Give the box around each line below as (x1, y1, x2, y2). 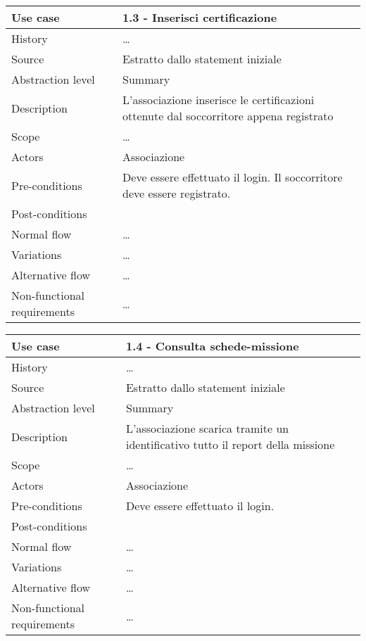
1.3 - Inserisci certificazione (122, 9, 277, 25)
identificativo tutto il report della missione (125, 436, 335, 452)
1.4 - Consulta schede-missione (125, 338, 299, 354)
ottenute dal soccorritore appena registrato (122, 108, 334, 124)
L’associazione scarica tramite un (125, 420, 289, 436)
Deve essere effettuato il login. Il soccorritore (122, 169, 343, 185)
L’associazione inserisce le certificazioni (122, 91, 315, 108)
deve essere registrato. (122, 185, 231, 201)
